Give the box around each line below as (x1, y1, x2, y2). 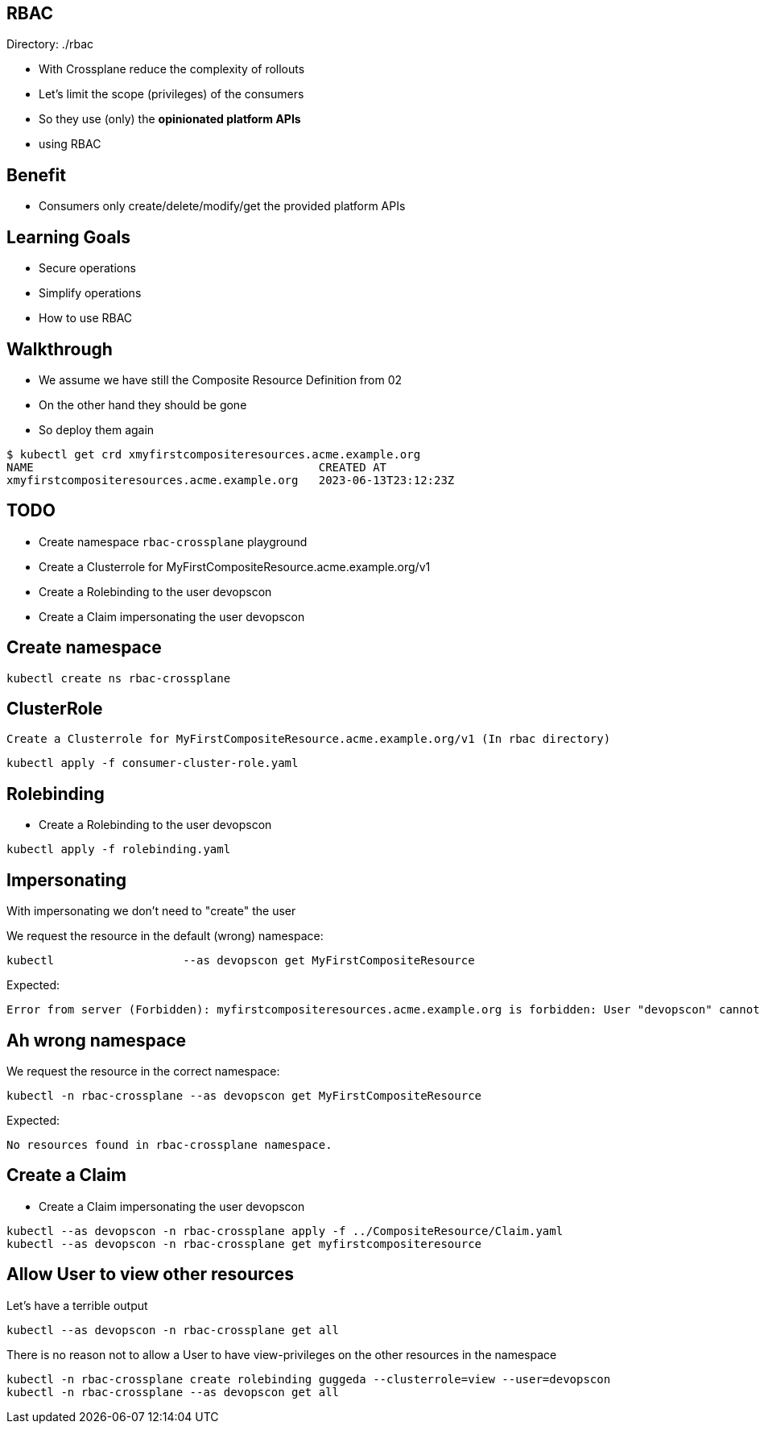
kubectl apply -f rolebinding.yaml (6, 843, 231, 856)
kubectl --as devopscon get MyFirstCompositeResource (6, 954, 475, 968)
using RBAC (39, 137, 101, 151)
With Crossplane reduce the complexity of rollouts (39, 62, 305, 77)
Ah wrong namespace (6, 1030, 187, 1051)
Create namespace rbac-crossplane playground (39, 534, 308, 549)
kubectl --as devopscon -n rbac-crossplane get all (6, 1323, 340, 1337)
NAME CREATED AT (6, 460, 387, 474)
